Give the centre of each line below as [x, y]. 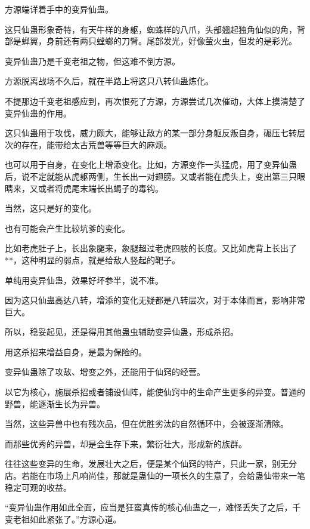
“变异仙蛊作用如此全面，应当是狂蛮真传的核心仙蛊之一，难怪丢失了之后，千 [153, 507]
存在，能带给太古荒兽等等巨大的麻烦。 [96, 144]
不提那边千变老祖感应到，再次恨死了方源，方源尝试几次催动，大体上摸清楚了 [155, 101]
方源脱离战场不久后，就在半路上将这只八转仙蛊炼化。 [109, 81]
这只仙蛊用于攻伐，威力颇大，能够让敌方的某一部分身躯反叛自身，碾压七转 [151, 133]
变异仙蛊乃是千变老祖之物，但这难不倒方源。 [92, 61]
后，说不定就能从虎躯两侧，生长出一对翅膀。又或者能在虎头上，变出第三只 [151, 176]
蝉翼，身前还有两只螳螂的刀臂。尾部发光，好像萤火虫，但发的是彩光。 [159, 41]
